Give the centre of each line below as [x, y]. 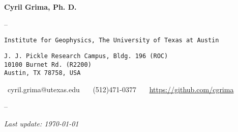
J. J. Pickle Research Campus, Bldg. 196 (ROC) [86, 56]
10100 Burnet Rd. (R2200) [48, 64]
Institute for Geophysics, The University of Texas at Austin [112, 41]
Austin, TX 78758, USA [42, 73]
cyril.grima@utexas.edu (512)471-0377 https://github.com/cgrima [121, 89]
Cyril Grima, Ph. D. [40, 7]
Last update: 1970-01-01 [41, 123]
